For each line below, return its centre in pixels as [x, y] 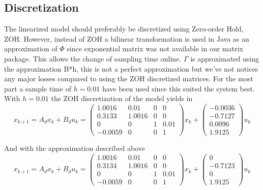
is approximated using [225, 58]
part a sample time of [38, 88]
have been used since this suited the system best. [178, 88]
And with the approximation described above [75, 148]
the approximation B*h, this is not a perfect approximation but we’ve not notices [131, 68]
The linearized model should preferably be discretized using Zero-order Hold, [124, 29]
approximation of [31, 49]
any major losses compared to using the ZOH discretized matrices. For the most [129, 78]
